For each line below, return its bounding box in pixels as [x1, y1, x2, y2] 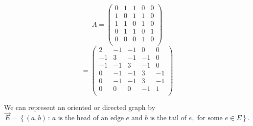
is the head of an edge [58, 115, 124, 122]
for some [197, 115, 223, 122]
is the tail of [150, 115, 186, 122]
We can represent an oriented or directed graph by [4, 102, 156, 112]
